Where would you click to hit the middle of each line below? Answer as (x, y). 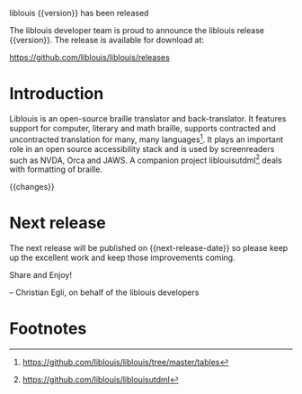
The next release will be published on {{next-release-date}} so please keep (149, 248)
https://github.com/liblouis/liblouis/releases (90, 57)
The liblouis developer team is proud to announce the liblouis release (137, 30)
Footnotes (48, 329)
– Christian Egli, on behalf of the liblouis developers (104, 292)
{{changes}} (32, 187)
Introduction (57, 94)
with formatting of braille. (56, 169)
